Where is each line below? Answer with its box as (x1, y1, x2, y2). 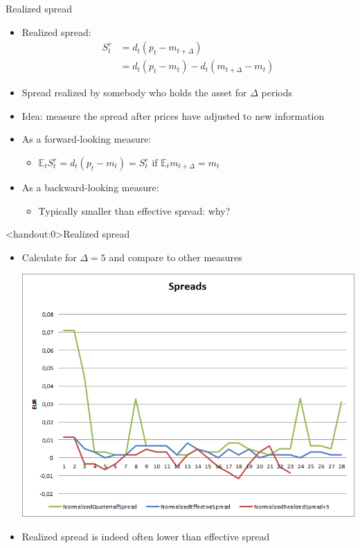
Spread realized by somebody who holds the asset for (21, 85, 247, 100)
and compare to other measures (109, 249, 242, 264)
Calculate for (21, 249, 77, 264)
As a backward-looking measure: (21, 180, 159, 195)
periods (261, 85, 293, 100)
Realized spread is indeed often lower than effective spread (21, 529, 270, 543)
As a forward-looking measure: (21, 132, 152, 146)
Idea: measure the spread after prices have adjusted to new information (21, 108, 325, 123)
